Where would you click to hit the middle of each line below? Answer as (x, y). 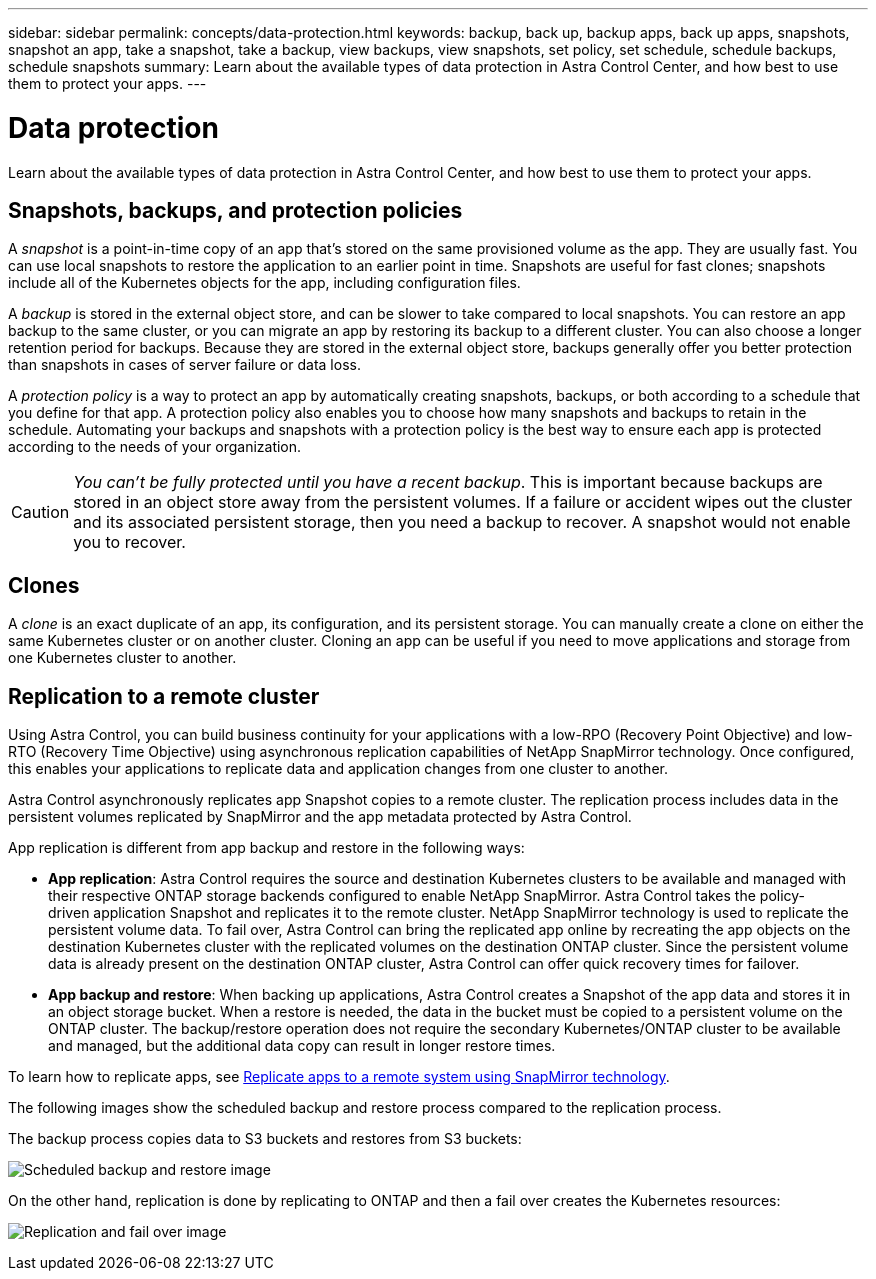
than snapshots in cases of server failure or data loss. (184, 365)
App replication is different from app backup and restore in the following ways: (266, 848)
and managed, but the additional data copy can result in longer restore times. (302, 1046)
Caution (40, 512)
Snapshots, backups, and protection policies (235, 210)
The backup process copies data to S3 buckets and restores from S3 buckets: (265, 1139)
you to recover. (129, 542)
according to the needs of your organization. (155, 447)
